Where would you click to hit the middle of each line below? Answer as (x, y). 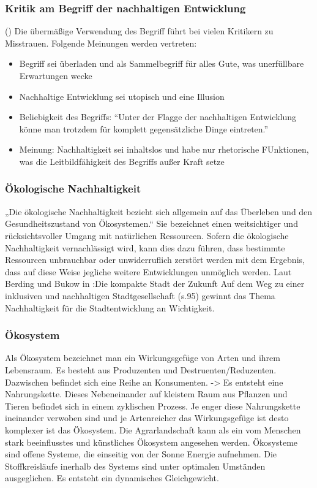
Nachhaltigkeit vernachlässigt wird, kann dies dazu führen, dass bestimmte (145, 247)
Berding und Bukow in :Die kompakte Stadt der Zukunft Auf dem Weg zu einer (155, 284)
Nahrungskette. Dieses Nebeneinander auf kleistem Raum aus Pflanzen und (146, 394)
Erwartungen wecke (56, 75)
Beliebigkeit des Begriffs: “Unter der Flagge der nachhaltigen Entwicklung (158, 117)
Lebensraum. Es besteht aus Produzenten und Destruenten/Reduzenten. (141, 369)
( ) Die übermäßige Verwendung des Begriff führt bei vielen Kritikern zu (139, 31)
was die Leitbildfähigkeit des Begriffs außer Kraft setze (122, 161)
